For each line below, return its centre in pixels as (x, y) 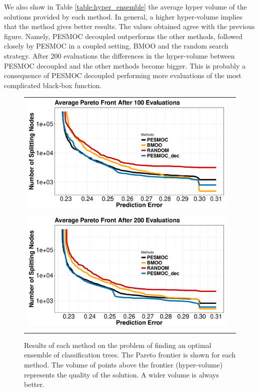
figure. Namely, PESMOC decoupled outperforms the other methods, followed (123, 36)
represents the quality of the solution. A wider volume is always (121, 374)
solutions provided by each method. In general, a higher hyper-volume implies (123, 16)
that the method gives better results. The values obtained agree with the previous (129, 26)
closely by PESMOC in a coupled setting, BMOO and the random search (116, 46)
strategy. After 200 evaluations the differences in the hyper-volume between (119, 55)
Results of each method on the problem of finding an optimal (118, 345)
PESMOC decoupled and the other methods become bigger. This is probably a (125, 65)
